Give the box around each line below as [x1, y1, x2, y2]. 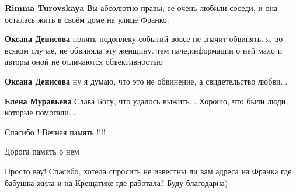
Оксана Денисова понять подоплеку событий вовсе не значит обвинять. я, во [5, 33, 283, 45]
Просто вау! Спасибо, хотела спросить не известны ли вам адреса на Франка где [5, 164, 292, 177]
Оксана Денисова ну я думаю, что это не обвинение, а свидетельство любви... [5, 75, 288, 87]
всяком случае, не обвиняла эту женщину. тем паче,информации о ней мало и [5, 44, 283, 56]
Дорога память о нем [5, 145, 79, 157]
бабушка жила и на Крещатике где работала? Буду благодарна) [5, 176, 228, 188]
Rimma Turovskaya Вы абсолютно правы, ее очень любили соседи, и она [5, 2, 278, 13]
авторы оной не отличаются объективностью [5, 55, 163, 68]
